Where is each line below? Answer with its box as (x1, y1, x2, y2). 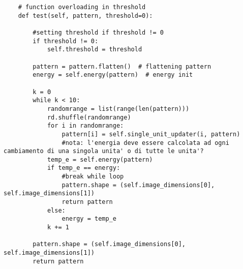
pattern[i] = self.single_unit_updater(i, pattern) (62, 130, 240, 138)
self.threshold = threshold (47, 46, 142, 53)
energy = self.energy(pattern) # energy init (33, 71, 193, 79)
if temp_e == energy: (47, 164, 120, 172)
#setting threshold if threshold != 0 (33, 28, 164, 36)
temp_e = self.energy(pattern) (47, 156, 153, 163)
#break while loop (62, 173, 124, 181)
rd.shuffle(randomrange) (47, 113, 131, 121)
